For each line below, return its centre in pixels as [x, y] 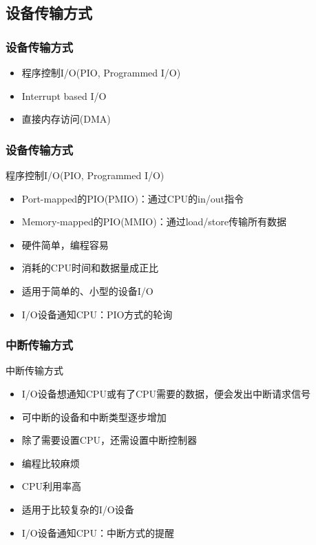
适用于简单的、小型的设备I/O [87, 290]
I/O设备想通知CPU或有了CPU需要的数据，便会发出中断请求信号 [166, 393]
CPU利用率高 [51, 486]
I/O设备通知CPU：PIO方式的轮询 [97, 314]
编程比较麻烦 [51, 463]
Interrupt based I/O [64, 95]
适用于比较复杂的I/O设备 [78, 509]
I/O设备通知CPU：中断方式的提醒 [98, 532]
